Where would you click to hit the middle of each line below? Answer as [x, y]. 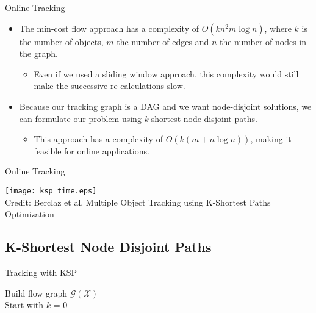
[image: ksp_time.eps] [51, 191]
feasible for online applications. [92, 150]
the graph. [38, 53]
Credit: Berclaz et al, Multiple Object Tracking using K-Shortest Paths [138, 202]
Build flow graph [36, 293]
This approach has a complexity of [98, 139]
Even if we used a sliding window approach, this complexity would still [166, 74]
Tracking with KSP [41, 272]
